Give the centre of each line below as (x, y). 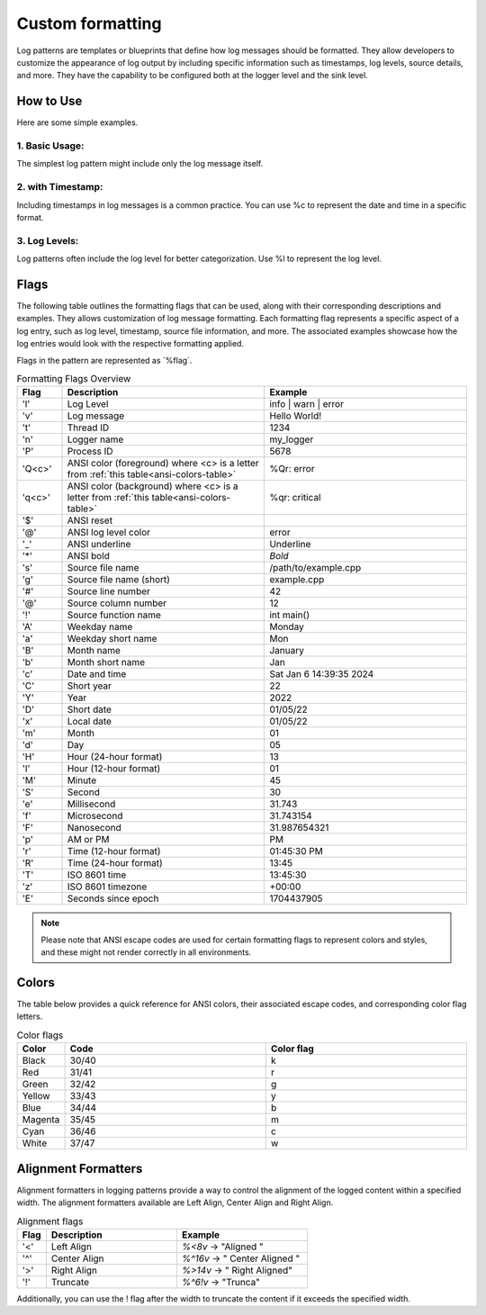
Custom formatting (89, 23)
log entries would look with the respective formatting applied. (130, 344)
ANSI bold (88, 556)
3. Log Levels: (48, 240)
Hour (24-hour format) (115, 757)
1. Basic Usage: (50, 146)
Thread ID (88, 428)
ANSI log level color (109, 533)
